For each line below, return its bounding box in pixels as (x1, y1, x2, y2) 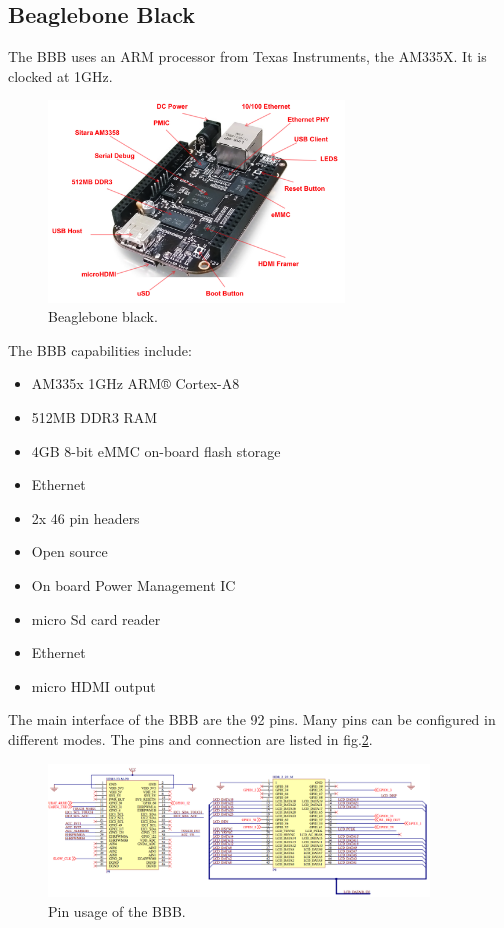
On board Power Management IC (31, 575, 236, 596)
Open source (31, 541, 108, 562)
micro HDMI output (31, 675, 156, 696)
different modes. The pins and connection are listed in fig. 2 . (8, 729, 373, 749)
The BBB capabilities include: (8, 339, 192, 360)
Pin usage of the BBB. (48, 900, 186, 921)
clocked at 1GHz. (8, 65, 113, 86)
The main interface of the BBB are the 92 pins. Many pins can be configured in (8, 709, 496, 730)
